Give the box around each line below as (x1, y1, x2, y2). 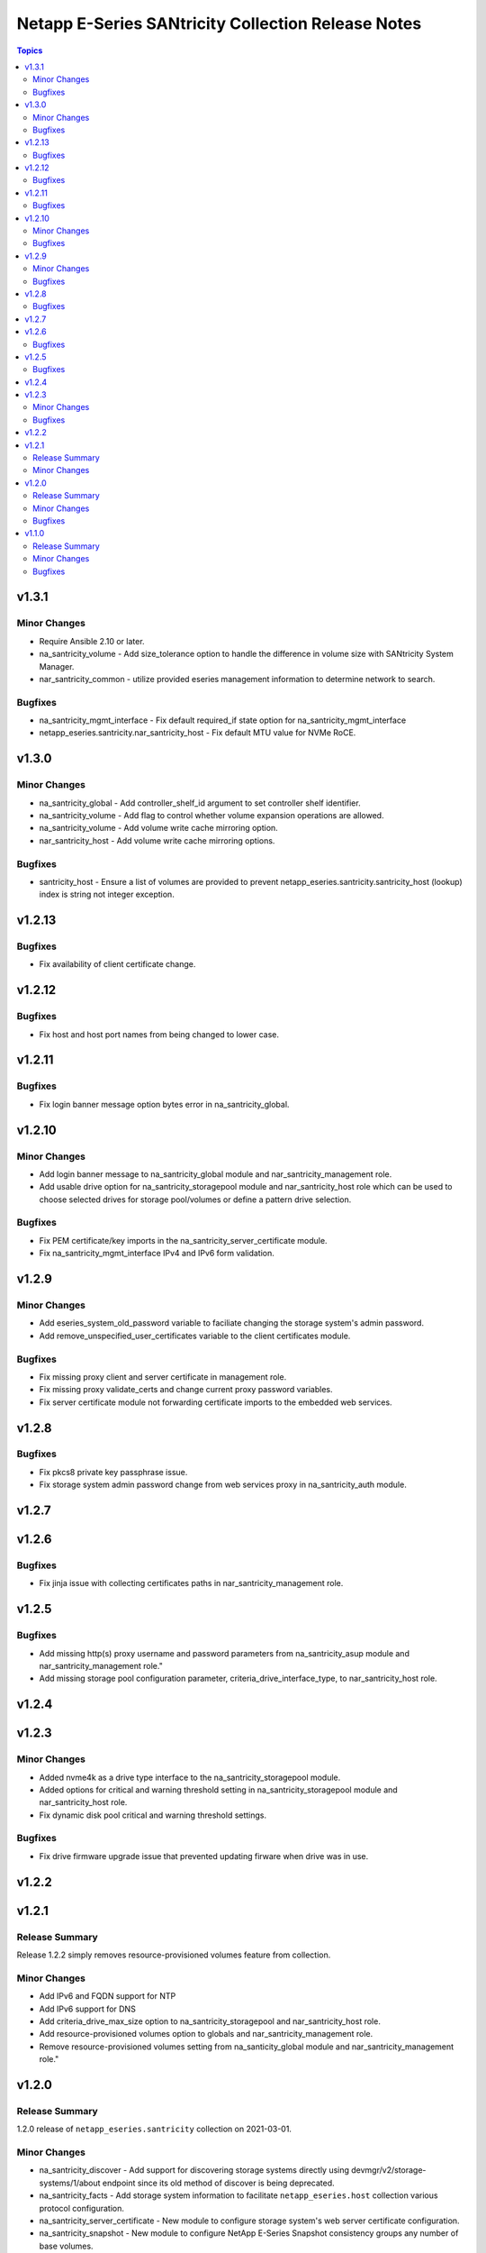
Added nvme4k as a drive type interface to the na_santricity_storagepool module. (39, 1772, 341, 1783)
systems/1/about (39, 2177, 101, 2188)
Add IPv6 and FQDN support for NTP (39, 1991, 176, 2002)
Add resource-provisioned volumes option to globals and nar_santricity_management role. (39, 2029, 373, 2039)
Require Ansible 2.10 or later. (39, 635, 145, 646)
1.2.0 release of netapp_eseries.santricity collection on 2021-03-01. (16, 2123, 292, 2135)
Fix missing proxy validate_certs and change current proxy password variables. (39, 1384, 333, 1395)
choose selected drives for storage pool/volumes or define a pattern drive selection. (39, 1194, 352, 1205)
